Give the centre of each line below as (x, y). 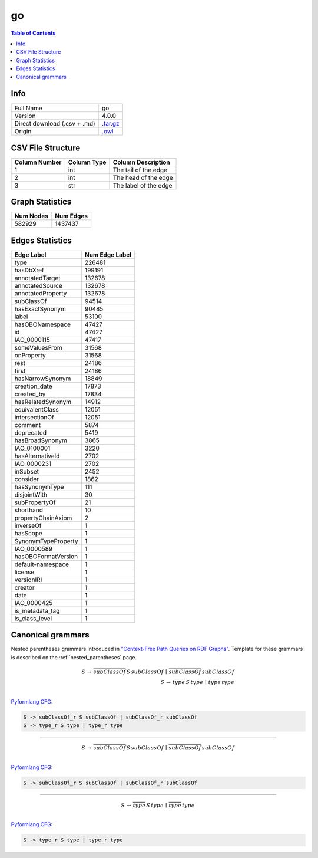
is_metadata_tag (37, 610)
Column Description (141, 162)
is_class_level (33, 618)
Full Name (28, 108)
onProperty (30, 355)
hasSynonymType (39, 486)
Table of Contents (33, 33)
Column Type (87, 162)
